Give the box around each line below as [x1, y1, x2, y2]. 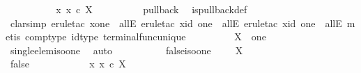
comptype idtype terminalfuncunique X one [25, 29, 266, 44]
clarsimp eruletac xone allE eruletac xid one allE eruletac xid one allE [10, 15, 342, 30]
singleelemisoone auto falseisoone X [10, 42, 243, 57]
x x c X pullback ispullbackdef [56, 2, 247, 16]
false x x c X [10, 56, 126, 71]
